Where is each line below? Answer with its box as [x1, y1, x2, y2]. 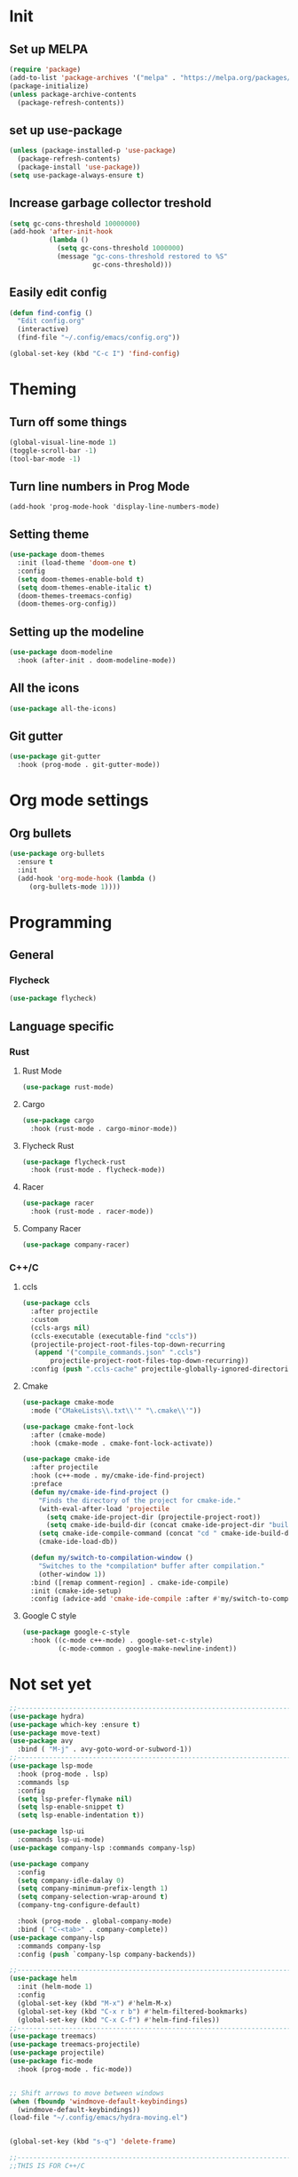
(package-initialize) [9, 82, 90, 91]
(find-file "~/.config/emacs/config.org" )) [17, 333, 180, 343]
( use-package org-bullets [9, 850, 105, 859]
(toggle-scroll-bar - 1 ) [9, 446, 98, 455]
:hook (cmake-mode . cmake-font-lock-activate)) [30, 1438, 214, 1448]
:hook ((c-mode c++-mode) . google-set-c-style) [30, 1636, 214, 1645]
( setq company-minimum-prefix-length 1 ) [17, 1884, 169, 1893]
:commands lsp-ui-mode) [17, 1835, 105, 1844]
